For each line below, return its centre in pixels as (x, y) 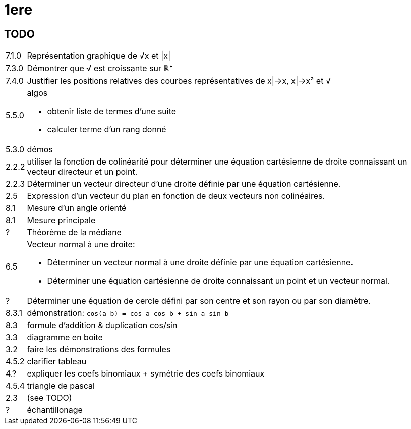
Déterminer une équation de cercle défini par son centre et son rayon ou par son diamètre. (199, 301)
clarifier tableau (57, 362)
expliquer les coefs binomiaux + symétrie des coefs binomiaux (146, 374)
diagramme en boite (65, 337)
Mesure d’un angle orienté (77, 208)
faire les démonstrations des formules (99, 350)
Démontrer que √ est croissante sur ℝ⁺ (100, 68)
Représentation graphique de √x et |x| (99, 56)
